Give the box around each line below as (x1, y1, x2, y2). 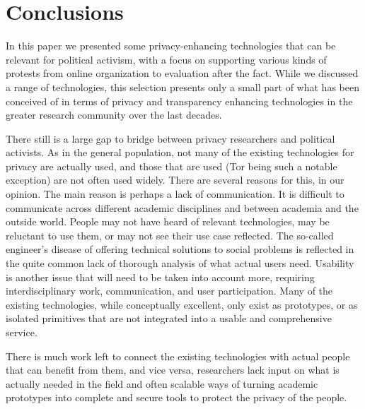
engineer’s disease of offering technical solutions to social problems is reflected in (6, 242, 354, 256)
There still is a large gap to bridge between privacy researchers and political (6, 131, 335, 146)
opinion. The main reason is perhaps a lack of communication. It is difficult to (6, 186, 344, 201)
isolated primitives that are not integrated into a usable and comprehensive (6, 311, 332, 326)
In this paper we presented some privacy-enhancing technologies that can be (6, 38, 336, 53)
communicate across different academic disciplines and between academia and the (6, 200, 359, 215)
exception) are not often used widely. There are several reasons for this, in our (6, 172, 344, 187)
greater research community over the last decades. (6, 107, 222, 122)
